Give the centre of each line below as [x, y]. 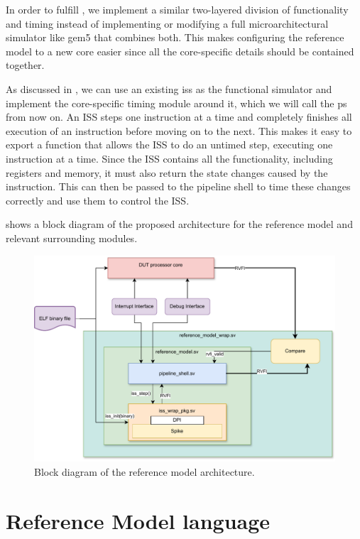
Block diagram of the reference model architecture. [144, 471]
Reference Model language [138, 520]
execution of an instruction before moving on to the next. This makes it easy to [179, 130]
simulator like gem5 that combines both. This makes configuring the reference [175, 37]
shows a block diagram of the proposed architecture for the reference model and [179, 224]
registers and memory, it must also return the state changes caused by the [167, 172]
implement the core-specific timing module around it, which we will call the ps [176, 103]
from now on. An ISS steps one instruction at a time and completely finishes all [179, 117]
